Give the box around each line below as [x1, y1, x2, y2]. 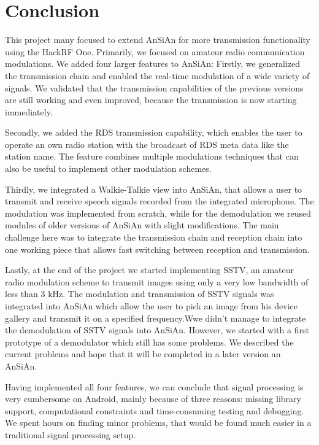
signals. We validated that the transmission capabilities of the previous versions [5, 81, 304, 94]
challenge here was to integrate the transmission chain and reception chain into [5, 231, 302, 244]
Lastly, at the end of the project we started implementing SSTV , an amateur [5, 263, 294, 276]
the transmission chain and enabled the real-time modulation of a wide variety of [5, 69, 310, 82]
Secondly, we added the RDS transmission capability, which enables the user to [5, 126, 302, 139]
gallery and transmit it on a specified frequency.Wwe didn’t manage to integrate [5, 311, 306, 324]
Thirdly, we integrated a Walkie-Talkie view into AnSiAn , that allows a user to [5, 182, 302, 195]
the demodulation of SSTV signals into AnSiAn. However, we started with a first [5, 323, 309, 336]
